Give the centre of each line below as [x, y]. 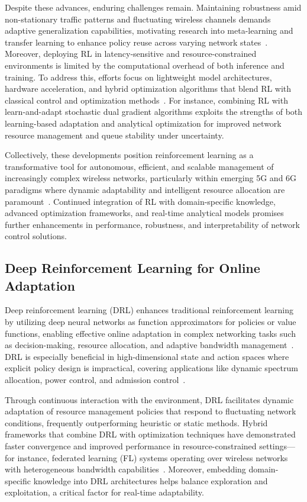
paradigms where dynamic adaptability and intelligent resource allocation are [145, 189]
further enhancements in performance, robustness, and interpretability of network [152, 224]
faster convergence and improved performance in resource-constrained [131, 446]
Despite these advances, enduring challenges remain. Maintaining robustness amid [153, 7]
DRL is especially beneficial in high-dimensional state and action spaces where [147, 356]
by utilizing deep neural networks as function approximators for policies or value [151, 322]
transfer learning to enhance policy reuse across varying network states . [136, 42]
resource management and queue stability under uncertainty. [114, 135]
